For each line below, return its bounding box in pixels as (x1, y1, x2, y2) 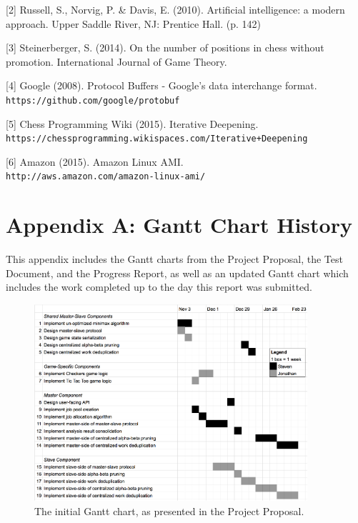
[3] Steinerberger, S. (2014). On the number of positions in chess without (6, 40, 324, 55)
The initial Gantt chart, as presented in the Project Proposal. (34, 504, 304, 519)
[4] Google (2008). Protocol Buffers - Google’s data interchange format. (6, 78, 317, 93)
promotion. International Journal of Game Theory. (6, 54, 227, 69)
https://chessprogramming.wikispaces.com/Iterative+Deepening (6, 134, 308, 144)
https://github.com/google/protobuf (6, 95, 180, 106)
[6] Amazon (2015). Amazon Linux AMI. (6, 154, 184, 169)
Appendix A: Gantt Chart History (6, 210, 352, 239)
